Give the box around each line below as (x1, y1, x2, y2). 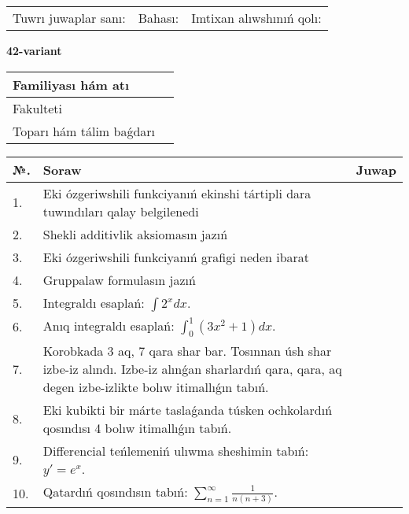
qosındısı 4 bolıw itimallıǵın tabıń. (42, 418, 232, 437)
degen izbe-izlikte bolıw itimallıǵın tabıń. (42, 377, 269, 396)
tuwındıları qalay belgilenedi (42, 202, 199, 220)
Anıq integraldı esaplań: (42, 316, 175, 335)
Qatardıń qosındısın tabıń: (42, 482, 188, 501)
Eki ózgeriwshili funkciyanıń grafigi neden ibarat (42, 247, 310, 266)
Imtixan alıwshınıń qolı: (191, 9, 322, 27)
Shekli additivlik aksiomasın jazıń (42, 224, 228, 243)
